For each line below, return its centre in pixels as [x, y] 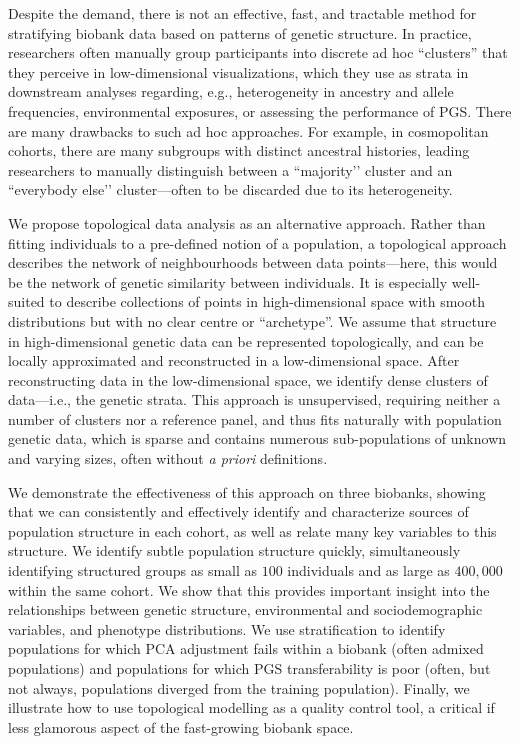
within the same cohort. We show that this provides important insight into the [249, 589]
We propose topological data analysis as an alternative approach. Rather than [247, 222]
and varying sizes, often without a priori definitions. [168, 458]
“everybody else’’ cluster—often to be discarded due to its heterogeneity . [230, 189]
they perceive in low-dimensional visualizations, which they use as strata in [238, 71]
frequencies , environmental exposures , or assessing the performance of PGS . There [260, 110]
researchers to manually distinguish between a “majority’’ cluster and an [230, 169]
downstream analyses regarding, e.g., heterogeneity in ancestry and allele [231, 91]
